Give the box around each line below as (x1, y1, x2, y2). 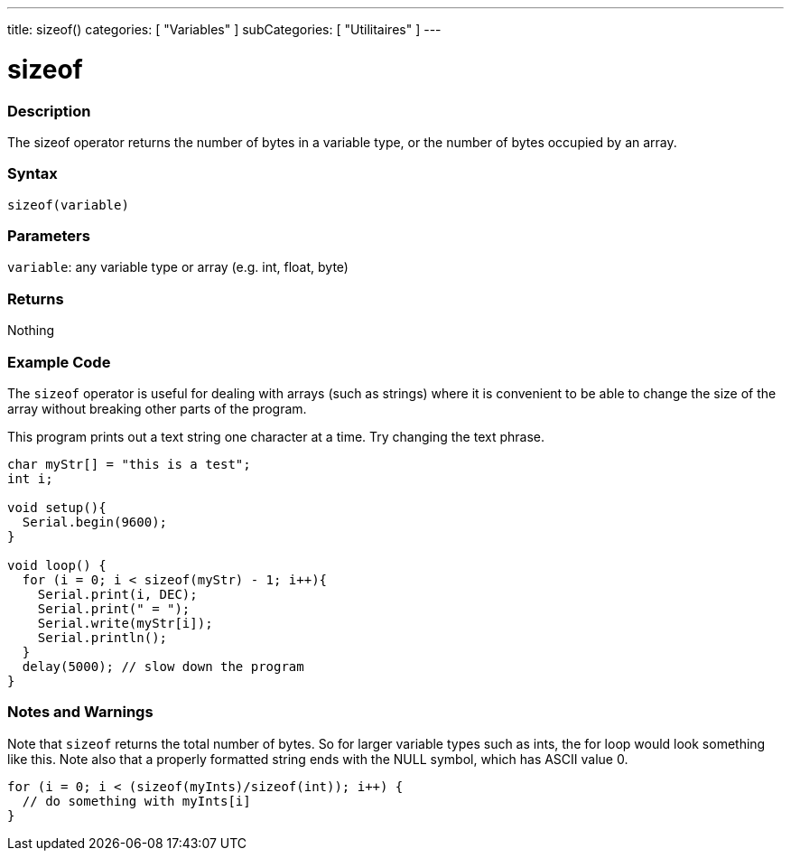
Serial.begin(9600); (22, 514, 168, 529)
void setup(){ (7, 499, 107, 515)
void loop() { (7, 557, 107, 573)
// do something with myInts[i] (22, 793, 251, 808)
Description (7, 101, 91, 120)
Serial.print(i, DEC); (37, 586, 198, 602)
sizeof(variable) (7, 197, 129, 212)
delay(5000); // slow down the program (22, 658, 304, 674)
